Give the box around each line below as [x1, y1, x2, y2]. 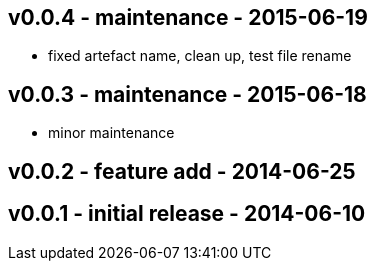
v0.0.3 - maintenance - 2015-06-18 [8, 81, 367, 107]
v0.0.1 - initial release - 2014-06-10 [8, 201, 366, 227]
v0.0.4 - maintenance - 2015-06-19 [8, 5, 368, 30]
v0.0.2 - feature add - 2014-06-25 [8, 158, 356, 184]
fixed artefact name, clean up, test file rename [48, 47, 352, 65]
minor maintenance [48, 124, 175, 142]
